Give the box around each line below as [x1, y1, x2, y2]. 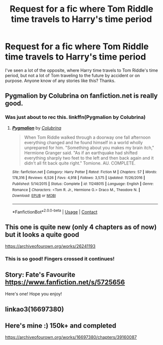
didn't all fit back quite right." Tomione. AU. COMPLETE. [24, 160, 136, 166]
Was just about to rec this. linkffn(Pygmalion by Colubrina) [5, 114, 146, 121]
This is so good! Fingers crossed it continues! [5, 256, 115, 263]
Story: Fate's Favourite [5, 270, 76, 279]
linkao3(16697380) [5, 305, 64, 313]
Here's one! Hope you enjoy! [5, 291, 62, 297]
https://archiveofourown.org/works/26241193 [5, 244, 96, 249]
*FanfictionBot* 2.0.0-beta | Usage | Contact [12, 208, 98, 214]
